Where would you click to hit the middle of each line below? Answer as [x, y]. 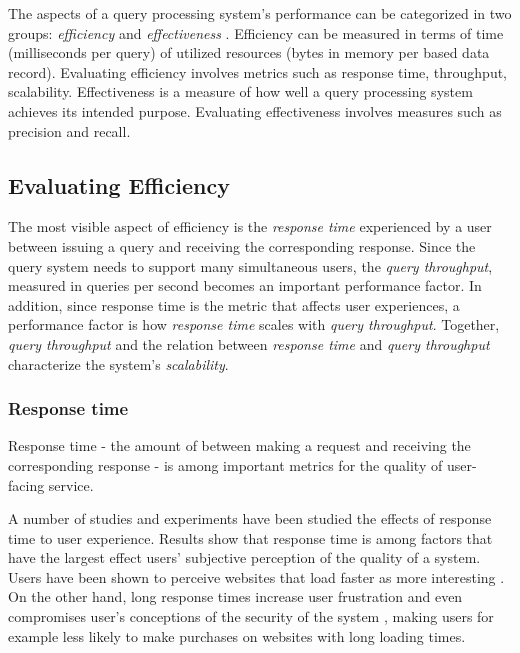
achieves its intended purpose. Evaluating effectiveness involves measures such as [255, 110]
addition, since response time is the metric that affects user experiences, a [234, 304]
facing [26, 484]
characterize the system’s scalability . [118, 363]
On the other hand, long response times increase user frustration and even [235, 596]
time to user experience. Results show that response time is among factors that [250, 537]
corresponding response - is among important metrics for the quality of [225, 464]
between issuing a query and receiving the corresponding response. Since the [242, 245]
